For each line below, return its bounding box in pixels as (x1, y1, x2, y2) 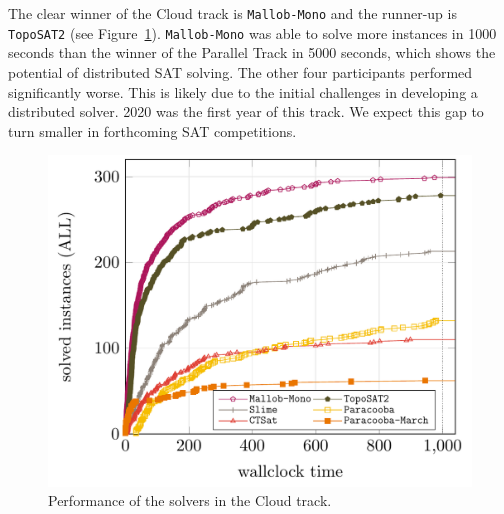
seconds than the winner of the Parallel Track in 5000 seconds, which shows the (8, 42, 496, 63)
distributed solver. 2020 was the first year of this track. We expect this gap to (8, 101, 484, 122)
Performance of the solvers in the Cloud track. (48, 490, 332, 511)
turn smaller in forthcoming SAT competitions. (8, 120, 297, 141)
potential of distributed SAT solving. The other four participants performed (8, 61, 473, 82)
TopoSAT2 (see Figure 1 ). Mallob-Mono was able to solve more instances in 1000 (8, 22, 497, 43)
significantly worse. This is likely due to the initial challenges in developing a (8, 81, 478, 102)
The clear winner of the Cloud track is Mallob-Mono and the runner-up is (8, 3, 457, 23)
